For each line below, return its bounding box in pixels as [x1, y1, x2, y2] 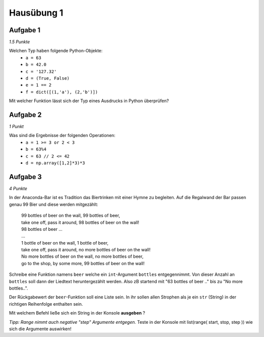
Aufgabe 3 [9, 173, 42, 181]
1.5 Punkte [9, 39, 30, 45]
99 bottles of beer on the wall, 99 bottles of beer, [21, 213, 120, 219]
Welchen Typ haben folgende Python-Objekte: [9, 48, 103, 54]
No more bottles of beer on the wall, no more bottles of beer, [21, 253, 144, 259]
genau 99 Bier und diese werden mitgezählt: [9, 201, 99, 207]
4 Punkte [9, 185, 27, 191]
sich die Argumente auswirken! [9, 326, 72, 332]
